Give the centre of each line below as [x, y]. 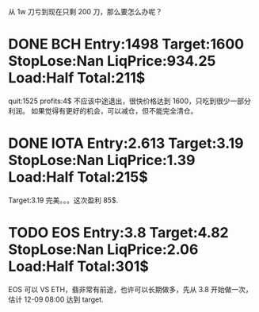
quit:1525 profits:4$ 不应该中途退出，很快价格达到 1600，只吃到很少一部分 [130, 101]
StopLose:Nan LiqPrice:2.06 [103, 250]
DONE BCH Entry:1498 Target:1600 [126, 44]
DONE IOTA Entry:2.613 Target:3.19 [126, 143]
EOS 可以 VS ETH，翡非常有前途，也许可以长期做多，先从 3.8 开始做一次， [130, 289]
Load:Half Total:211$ [77, 78]
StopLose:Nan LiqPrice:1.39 [102, 160]
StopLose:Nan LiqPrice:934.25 [112, 61]
